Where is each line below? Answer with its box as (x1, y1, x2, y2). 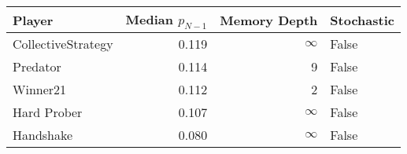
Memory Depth (220, 10, 318, 29)
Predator (13, 57, 61, 76)
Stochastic (330, 10, 394, 29)
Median (125, 10, 174, 28)
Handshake (13, 126, 73, 145)
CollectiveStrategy (13, 35, 113, 53)
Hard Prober (13, 103, 83, 122)
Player (13, 10, 54, 29)
